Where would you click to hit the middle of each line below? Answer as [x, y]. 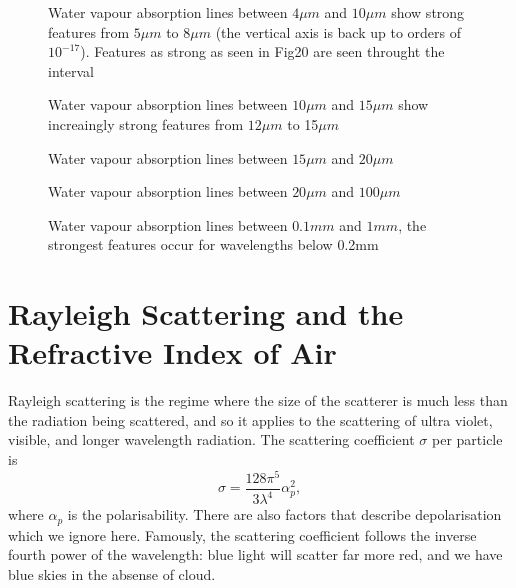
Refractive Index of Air [172, 352]
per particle [467, 439]
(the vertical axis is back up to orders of [338, 31]
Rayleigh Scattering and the [206, 313]
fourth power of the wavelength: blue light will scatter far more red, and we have [255, 554]
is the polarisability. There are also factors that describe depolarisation [284, 514]
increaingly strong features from [146, 123]
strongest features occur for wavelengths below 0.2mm [213, 244]
